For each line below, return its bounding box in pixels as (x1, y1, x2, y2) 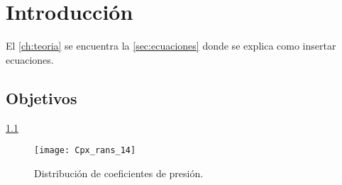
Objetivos (6, 86, 77, 108)
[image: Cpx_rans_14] (34, 145, 136, 156)
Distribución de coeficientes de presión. (34, 165, 204, 180)
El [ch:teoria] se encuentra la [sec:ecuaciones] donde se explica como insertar (6, 38, 336, 53)
